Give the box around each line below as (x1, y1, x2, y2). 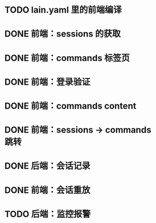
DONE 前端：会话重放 (4, 185, 91, 195)
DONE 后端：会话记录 (4, 160, 91, 172)
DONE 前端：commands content (4, 100, 137, 111)
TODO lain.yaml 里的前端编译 (4, 4, 122, 16)
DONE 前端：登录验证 (4, 76, 91, 87)
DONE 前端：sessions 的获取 (4, 29, 121, 39)
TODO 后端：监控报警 (4, 208, 91, 220)
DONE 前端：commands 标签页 (4, 52, 130, 64)
